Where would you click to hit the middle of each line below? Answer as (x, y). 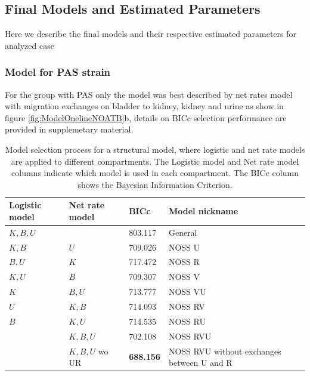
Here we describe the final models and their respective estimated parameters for (151, 34)
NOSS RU (187, 321)
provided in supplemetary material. (69, 129)
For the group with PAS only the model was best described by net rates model (149, 94)
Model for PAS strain (58, 72)
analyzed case (30, 45)
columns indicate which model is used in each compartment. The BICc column (155, 173)
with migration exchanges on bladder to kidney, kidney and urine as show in (144, 106)
